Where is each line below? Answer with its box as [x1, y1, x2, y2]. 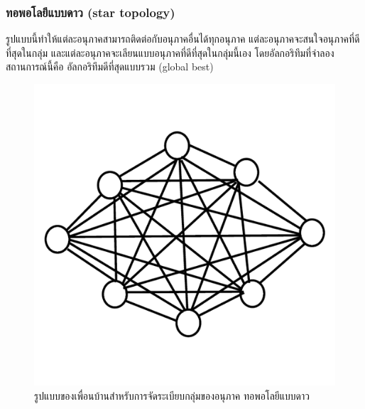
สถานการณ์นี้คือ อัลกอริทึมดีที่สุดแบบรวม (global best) [6, 59, 214, 74]
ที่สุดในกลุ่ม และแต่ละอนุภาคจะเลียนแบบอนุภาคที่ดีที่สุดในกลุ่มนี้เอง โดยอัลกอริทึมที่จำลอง [6, 45, 334, 60]
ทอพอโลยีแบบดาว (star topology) [6, 3, 175, 21]
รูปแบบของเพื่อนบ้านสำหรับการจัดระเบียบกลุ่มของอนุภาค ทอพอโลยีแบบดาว [34, 388, 310, 403]
